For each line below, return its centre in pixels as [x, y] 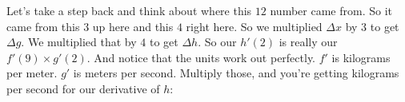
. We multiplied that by [79, 42]
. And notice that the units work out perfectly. [201, 57]
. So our [217, 42]
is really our [308, 42]
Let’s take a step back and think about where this [129, 10]
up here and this [133, 26]
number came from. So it [331, 10]
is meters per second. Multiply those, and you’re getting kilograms [236, 73]
